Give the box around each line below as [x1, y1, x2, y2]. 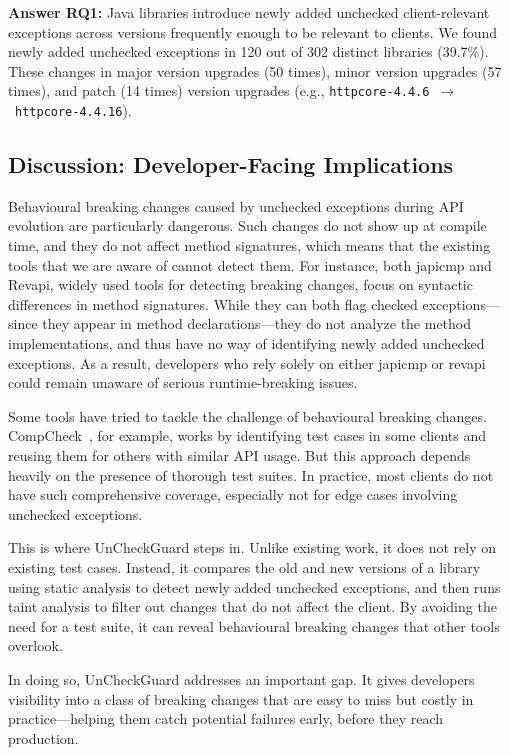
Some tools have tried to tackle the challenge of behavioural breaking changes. [8, 405, 487, 426]
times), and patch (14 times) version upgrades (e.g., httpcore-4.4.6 [8, 80, 430, 101]
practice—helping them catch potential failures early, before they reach [8, 708, 444, 729]
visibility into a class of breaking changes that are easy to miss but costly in [8, 688, 474, 709]
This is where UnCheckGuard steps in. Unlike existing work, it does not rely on [8, 537, 496, 558]
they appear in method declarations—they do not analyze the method [42, 313, 472, 334]
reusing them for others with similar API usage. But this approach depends [8, 445, 471, 466]
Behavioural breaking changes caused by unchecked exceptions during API [8, 195, 464, 216]
